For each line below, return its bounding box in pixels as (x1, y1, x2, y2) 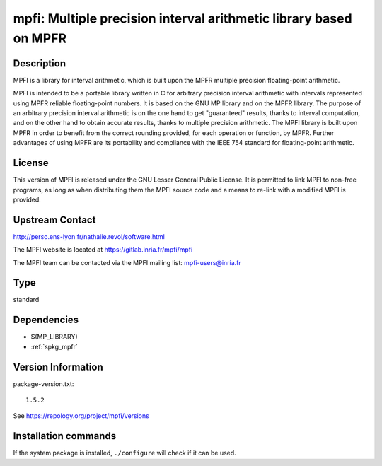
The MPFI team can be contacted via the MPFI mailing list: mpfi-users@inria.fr (13, 258, 241, 267)
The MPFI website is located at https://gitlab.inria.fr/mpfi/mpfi (13, 245, 193, 254)
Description (13, 57, 66, 69)
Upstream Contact (13, 214, 96, 226)
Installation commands (13, 430, 117, 442)
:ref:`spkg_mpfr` (30, 342, 78, 351)
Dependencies (13, 314, 79, 326)
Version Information (13, 361, 103, 373)
